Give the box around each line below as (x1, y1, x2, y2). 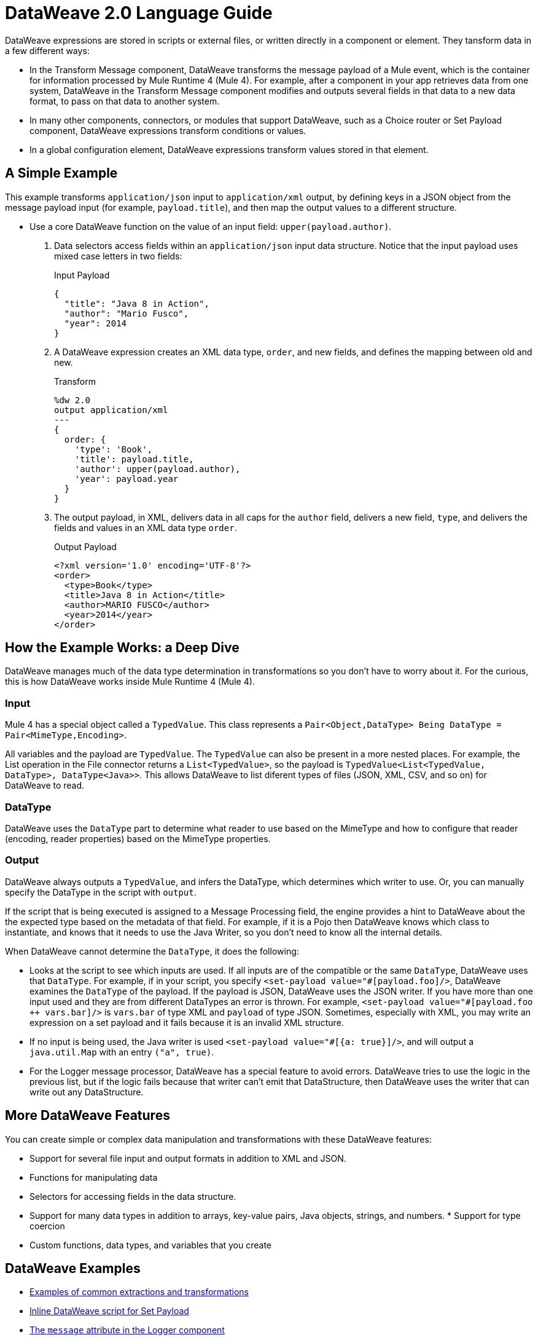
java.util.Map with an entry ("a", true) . (29, 1046, 214, 1057)
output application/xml (54, 404, 168, 415)
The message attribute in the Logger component (29, 1325, 225, 1336)
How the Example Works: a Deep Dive (5, 640, 240, 656)
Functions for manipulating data (29, 1172, 158, 1183)
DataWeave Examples (5, 1260, 141, 1276)
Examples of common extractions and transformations (29, 1287, 249, 1298)
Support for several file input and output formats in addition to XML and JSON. (29, 1153, 346, 1164)
